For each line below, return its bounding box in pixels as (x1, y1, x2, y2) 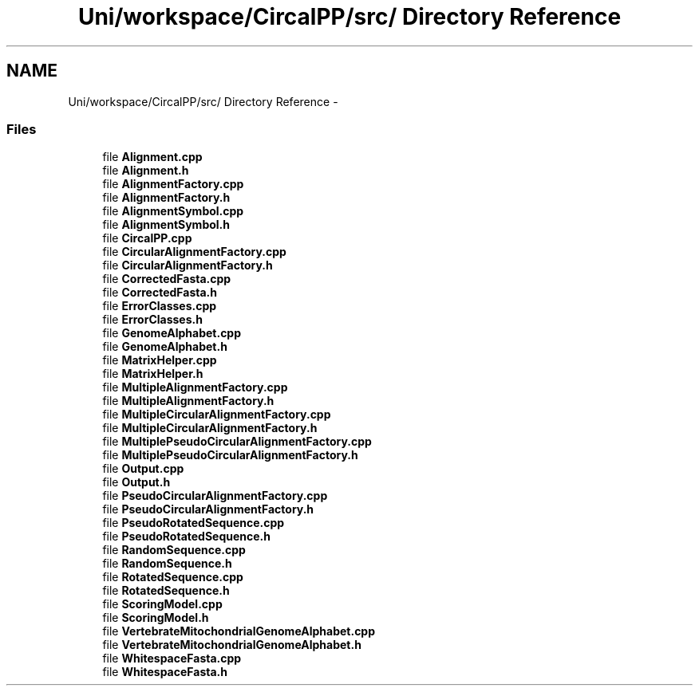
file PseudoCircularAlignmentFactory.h (102, 502, 314, 517)
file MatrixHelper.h (102, 367, 203, 381)
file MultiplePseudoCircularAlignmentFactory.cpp (102, 434, 372, 449)
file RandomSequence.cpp (102, 543, 246, 557)
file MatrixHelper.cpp (102, 353, 217, 368)
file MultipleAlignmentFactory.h (102, 394, 274, 408)
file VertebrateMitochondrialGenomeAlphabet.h (102, 638, 361, 652)
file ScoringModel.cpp (102, 597, 223, 611)
